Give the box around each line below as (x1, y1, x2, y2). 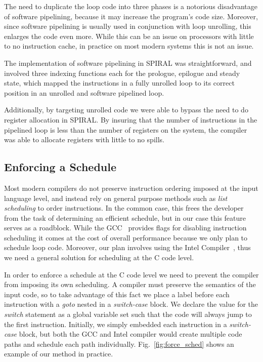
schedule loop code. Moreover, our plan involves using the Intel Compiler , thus (4, 242, 251, 253)
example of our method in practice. (4, 348, 113, 359)
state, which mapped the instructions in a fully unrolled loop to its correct (4, 77, 235, 88)
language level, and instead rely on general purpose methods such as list (4, 192, 228, 203)
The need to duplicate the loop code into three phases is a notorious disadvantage (4, 1, 257, 11)
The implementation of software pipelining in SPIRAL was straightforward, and (4, 57, 252, 68)
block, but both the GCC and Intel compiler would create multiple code (19, 329, 242, 339)
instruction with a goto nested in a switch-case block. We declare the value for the (4, 299, 258, 309)
